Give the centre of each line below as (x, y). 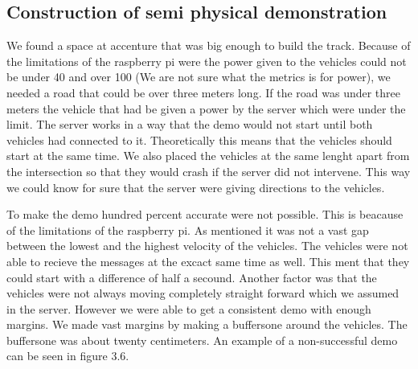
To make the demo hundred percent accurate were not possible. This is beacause (205, 214)
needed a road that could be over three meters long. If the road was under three (204, 92)
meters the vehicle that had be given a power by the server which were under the (206, 108)
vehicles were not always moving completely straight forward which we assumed (203, 293)
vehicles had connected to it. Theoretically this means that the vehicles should (199, 139)
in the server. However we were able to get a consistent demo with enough (189, 308)
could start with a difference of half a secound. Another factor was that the (192, 277)
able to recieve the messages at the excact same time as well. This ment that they (208, 261)
